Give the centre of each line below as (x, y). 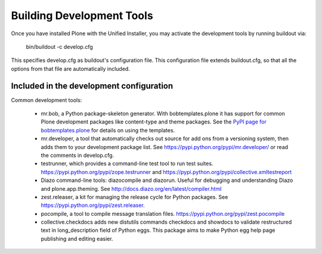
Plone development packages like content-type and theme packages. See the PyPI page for (154, 122)
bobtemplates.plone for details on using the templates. (108, 130)
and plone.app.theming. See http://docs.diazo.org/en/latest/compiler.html (131, 188)
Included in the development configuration (92, 86)
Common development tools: (47, 100)
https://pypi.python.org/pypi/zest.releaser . (93, 205)
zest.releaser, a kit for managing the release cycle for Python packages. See (134, 197)
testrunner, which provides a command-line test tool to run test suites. (127, 163)
